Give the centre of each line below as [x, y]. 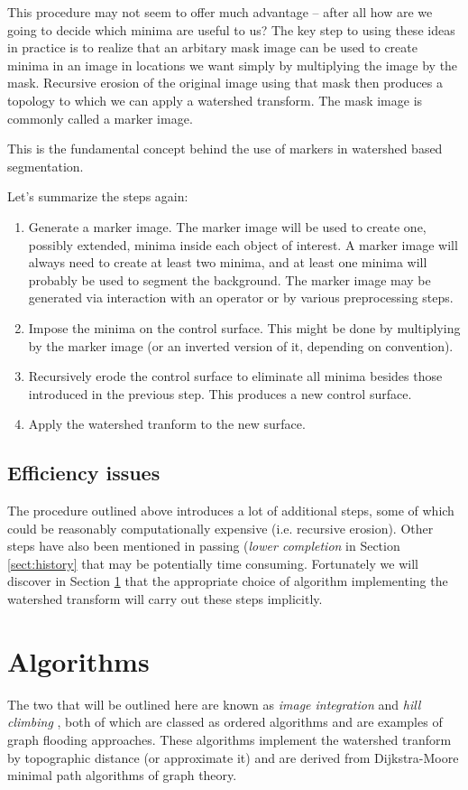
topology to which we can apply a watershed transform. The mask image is [215, 100]
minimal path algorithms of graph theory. [122, 775]
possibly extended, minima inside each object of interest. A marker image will [243, 244]
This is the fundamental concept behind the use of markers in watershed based [225, 149]
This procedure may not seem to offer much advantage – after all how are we [220, 12]
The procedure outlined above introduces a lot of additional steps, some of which [231, 511]
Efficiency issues [84, 473]
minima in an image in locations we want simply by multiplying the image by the [233, 65]
